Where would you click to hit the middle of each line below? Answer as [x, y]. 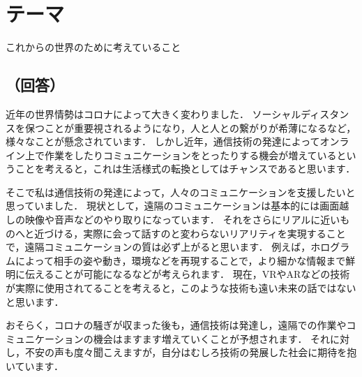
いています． [35, 366]
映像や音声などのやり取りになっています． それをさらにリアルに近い [182, 220]
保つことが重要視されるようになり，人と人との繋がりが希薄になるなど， [190, 127]
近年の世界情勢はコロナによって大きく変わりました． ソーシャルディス [168, 113]
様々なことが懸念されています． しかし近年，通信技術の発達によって [163, 141]
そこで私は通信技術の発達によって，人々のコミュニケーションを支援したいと [181, 192]
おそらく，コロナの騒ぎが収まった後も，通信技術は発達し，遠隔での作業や [176, 325]
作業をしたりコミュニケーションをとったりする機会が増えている [190, 155]
